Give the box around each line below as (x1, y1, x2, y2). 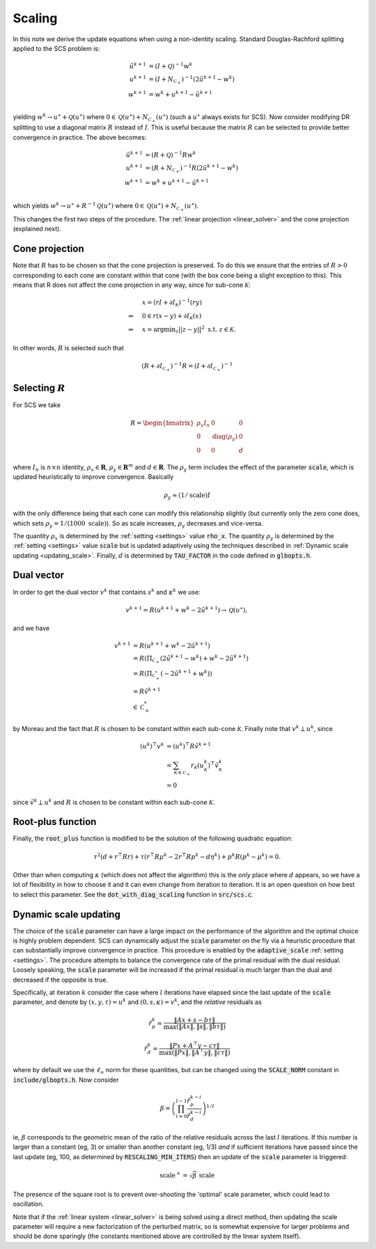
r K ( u (190, 761, 205, 771)
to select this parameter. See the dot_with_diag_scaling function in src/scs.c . (13, 890, 254, 898)
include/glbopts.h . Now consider (13, 1076, 119, 1084)
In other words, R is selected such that (13, 343, 125, 352)
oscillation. (13, 1200, 45, 1208)
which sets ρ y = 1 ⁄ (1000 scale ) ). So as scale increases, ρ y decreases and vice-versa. (13, 519, 264, 529)
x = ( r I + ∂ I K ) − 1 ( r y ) (141, 297, 202, 308)
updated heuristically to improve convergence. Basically (13, 473, 174, 481)
